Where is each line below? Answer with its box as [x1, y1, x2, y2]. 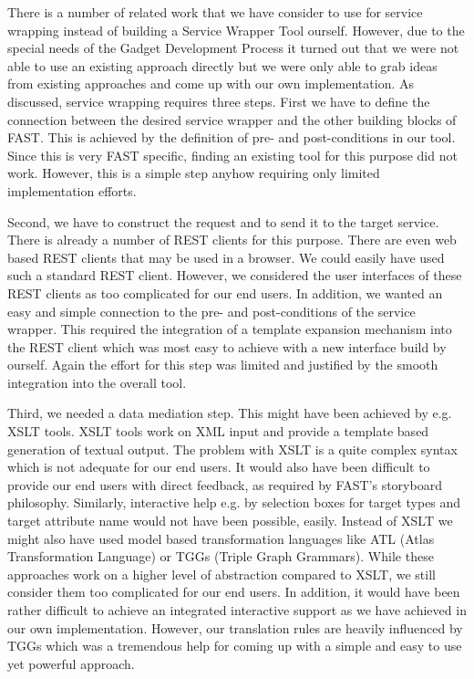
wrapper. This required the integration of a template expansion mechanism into [7, 319, 452, 339]
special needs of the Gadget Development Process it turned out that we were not [7, 38, 459, 57]
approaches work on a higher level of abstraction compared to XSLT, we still [7, 564, 436, 583]
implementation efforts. [7, 181, 137, 200]
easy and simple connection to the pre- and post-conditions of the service [7, 301, 416, 320]
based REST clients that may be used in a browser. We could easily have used [7, 247, 445, 266]
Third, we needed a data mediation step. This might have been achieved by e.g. [7, 403, 452, 423]
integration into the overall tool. [7, 372, 187, 392]
